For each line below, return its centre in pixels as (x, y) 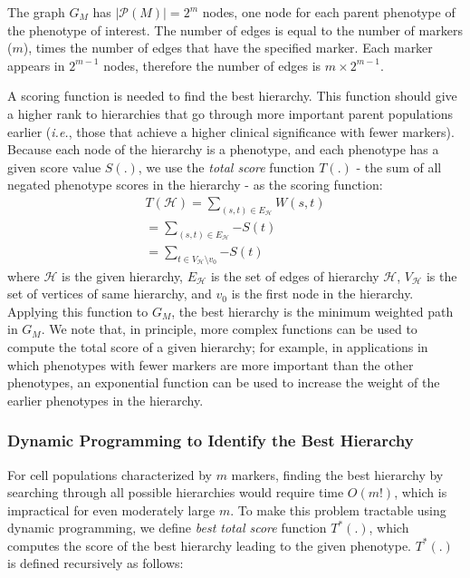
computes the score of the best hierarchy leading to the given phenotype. (209, 545)
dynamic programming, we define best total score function (167, 528)
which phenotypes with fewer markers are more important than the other (211, 364)
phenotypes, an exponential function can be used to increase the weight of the (224, 382)
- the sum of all (399, 167)
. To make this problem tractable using (338, 509)
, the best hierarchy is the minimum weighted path (312, 311)
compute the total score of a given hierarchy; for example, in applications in (218, 346)
